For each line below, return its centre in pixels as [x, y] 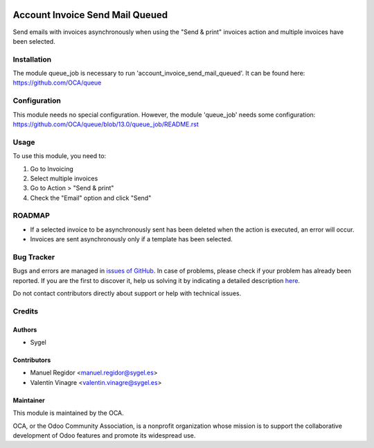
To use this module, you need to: [60, 156]
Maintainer [29, 400]
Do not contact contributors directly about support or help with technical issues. [127, 293]
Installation [32, 59]
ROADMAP [31, 216]
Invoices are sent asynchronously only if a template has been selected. [132, 239]
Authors [25, 329]
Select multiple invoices [64, 178]
